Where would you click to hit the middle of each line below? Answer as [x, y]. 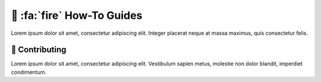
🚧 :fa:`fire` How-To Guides [77, 15]
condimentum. [29, 72]
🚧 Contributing [39, 50]
